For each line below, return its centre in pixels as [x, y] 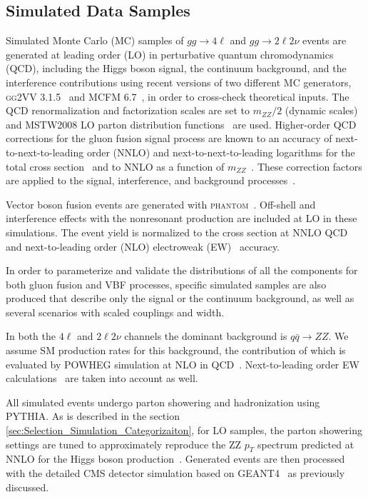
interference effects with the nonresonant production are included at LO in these [182, 218]
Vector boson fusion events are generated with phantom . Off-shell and [161, 204]
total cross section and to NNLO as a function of [115, 166]
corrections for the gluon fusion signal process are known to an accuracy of [169, 138]
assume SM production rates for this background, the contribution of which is [176, 350]
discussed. [27, 487]
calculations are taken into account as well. [102, 378]
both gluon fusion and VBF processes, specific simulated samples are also [166, 284]
